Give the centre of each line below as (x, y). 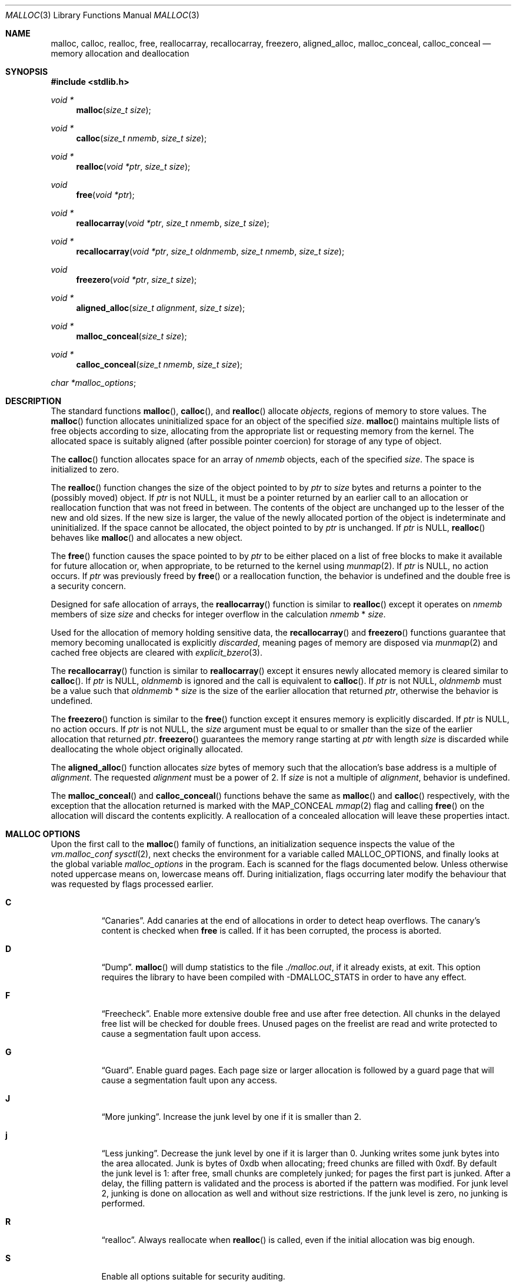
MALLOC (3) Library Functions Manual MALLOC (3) (102, 15)
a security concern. (89, 586)
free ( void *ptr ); (105, 195)
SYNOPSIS (27, 72)
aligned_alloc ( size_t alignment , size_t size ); (161, 308)
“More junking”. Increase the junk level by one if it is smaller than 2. (232, 1117)
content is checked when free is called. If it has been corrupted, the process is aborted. (272, 930)
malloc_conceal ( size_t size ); (132, 336)
